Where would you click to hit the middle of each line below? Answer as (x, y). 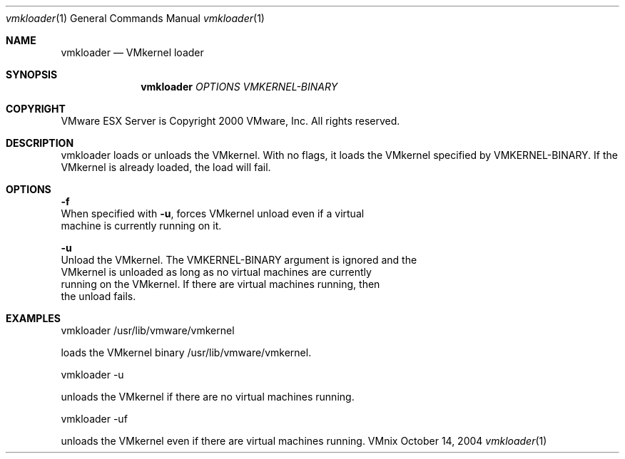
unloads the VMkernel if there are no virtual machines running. (208, 397)
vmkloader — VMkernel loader (132, 52)
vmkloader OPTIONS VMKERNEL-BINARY (239, 87)
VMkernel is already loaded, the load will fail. (166, 167)
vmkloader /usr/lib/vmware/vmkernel (148, 330)
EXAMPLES (33, 318)
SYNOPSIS (32, 74)
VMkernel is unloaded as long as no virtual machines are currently (216, 272)
